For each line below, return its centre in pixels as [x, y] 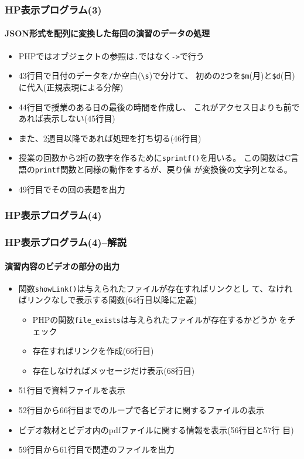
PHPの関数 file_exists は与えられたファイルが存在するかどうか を [160, 319]
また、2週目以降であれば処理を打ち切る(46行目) [110, 138]
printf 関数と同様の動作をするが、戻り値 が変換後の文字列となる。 [163, 169]
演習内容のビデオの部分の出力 [62, 266]
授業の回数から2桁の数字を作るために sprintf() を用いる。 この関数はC [155, 158]
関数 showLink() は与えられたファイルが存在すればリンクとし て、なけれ [156, 288]
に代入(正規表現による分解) [71, 87]
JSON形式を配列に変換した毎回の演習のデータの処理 [107, 33]
